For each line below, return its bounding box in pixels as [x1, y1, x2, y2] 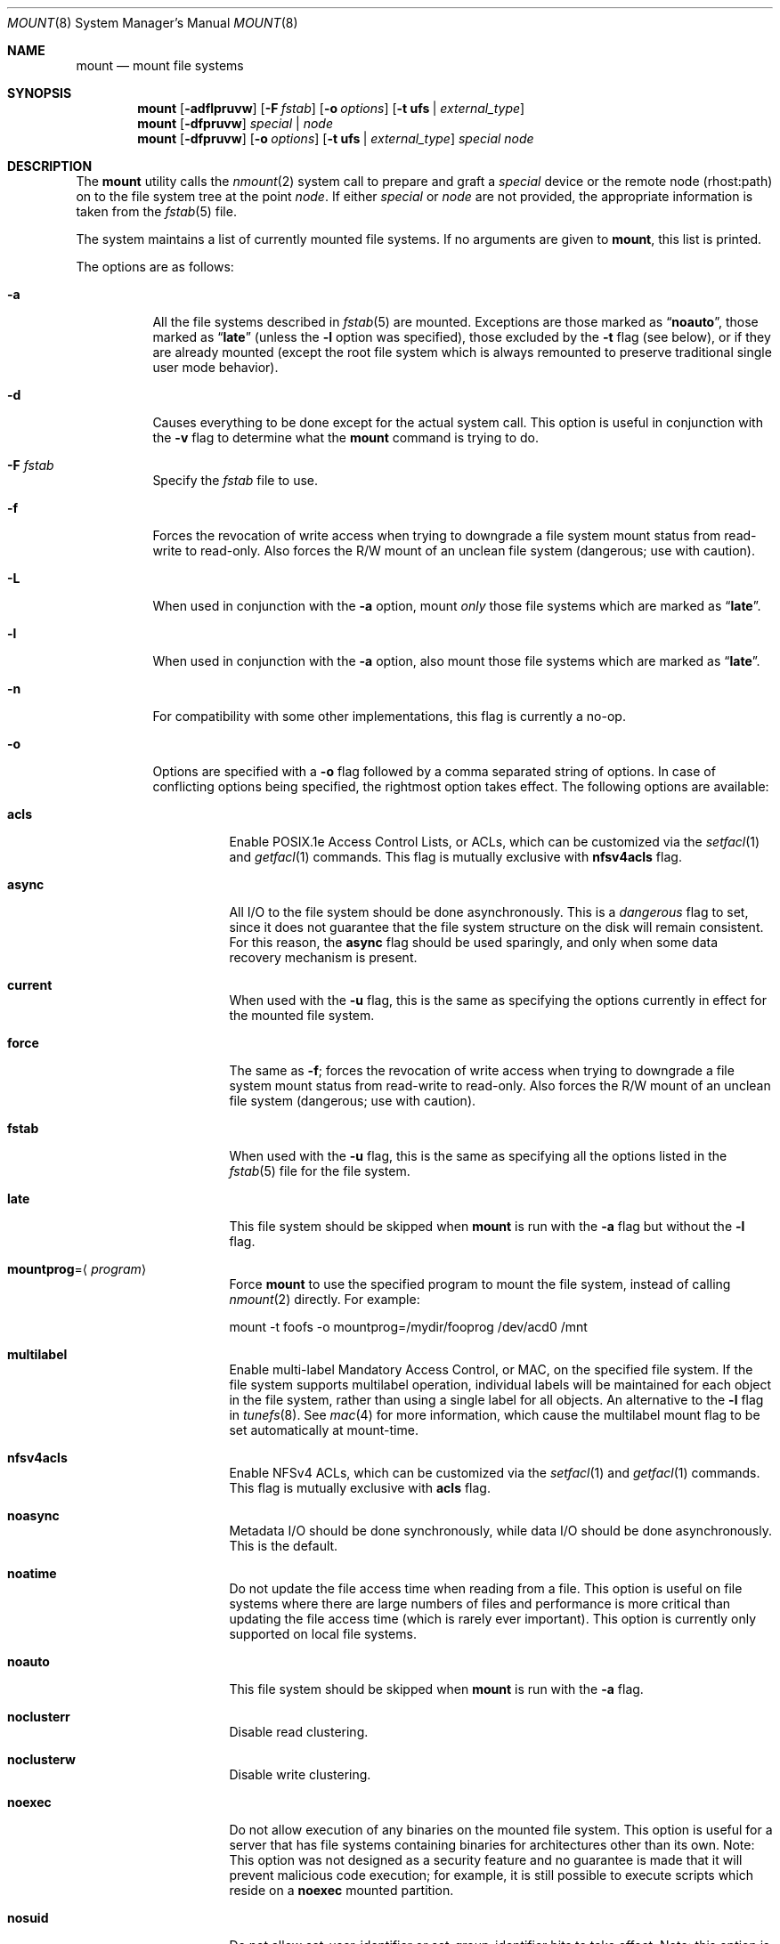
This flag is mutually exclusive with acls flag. [229, 1480, 491, 1495]
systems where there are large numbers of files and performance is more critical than [229, 1596, 731, 1611]
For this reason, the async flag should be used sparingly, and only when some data [229, 935, 719, 950]
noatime [7, 1566, 57, 1581]
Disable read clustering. [229, 1724, 369, 1739]
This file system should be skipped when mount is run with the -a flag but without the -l [229, 1219, 745, 1234]
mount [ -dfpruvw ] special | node [137, 116, 333, 131]
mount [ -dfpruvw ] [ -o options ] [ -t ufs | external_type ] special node [137, 131, 534, 146]
